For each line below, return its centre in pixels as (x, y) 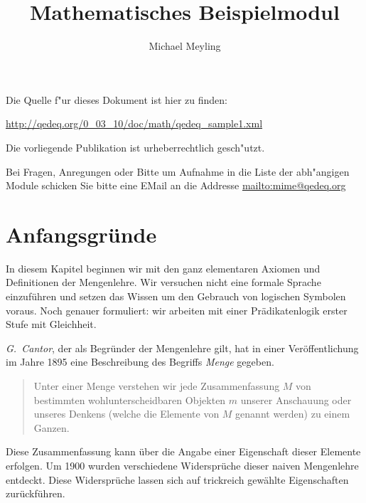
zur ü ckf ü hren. (36, 493)
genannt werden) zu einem (293, 414)
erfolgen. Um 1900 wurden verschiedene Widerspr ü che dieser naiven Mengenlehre (182, 465)
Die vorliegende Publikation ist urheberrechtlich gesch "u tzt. (135, 147)
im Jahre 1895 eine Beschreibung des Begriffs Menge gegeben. (140, 362)
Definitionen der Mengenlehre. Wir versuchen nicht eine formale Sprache (163, 282)
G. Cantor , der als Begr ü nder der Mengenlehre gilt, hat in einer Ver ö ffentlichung (182, 348)
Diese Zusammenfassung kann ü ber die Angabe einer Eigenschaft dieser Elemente (183, 451)
